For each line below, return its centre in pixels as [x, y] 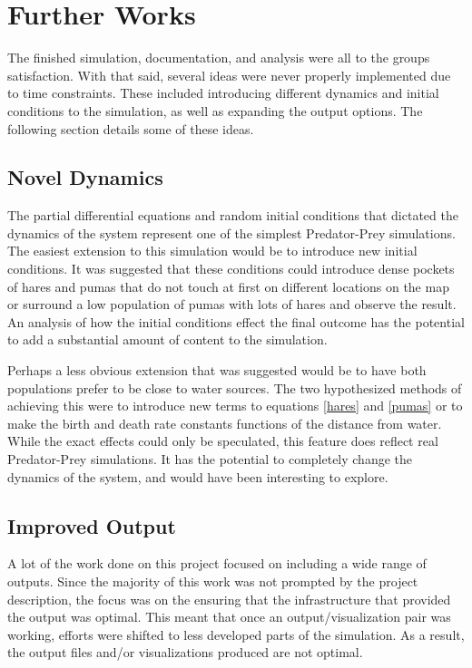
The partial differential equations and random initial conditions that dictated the [233, 215]
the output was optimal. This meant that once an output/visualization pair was [229, 617]
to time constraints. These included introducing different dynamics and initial [223, 93]
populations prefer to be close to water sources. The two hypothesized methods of [235, 387]
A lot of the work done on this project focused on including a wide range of [217, 563]
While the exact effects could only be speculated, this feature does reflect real [223, 441]
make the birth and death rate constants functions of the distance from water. [225, 423]
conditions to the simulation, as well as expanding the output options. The [215, 110]
